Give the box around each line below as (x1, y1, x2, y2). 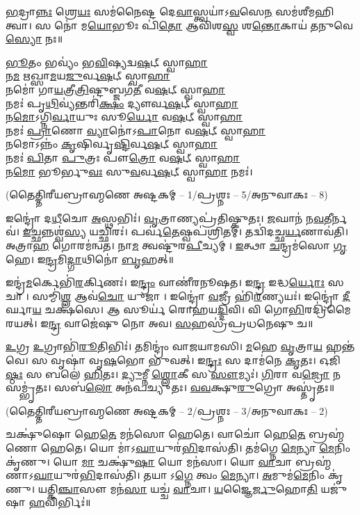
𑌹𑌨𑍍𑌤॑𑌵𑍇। (325, 339, 355, 354)
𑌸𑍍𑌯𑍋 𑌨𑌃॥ (6, 31, 63, 46)
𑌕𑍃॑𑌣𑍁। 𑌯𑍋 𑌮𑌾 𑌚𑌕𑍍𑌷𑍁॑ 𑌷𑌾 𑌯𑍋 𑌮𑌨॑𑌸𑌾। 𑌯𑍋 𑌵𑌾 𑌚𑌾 (6, 454, 293, 468)
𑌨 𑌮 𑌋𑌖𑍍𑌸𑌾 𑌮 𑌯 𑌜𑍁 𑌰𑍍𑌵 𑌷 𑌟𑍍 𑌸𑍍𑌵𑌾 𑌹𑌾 (6, 68, 170, 83)
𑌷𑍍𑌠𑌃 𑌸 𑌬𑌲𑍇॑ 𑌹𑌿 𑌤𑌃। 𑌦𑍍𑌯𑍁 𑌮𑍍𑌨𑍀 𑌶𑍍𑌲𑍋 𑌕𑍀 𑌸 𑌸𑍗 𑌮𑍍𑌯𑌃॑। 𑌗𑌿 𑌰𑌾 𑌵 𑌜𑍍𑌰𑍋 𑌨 (6, 366, 341, 381)
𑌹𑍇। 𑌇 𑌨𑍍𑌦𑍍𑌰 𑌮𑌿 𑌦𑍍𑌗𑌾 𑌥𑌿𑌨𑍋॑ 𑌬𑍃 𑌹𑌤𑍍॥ (6, 251, 174, 266)
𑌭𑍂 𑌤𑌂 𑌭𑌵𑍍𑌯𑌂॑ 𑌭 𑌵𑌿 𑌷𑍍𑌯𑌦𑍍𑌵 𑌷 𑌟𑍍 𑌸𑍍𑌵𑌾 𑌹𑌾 (6, 54, 208, 69)
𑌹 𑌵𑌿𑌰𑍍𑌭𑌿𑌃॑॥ (28, 495, 91, 509)
